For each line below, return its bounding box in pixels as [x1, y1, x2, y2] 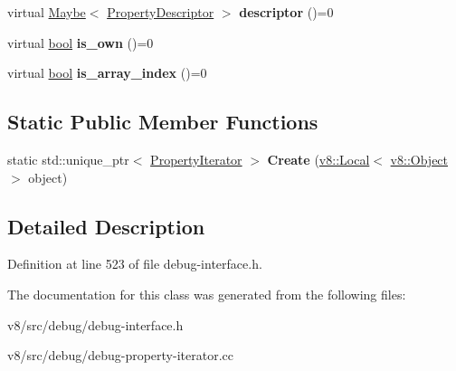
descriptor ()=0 [239, 3, 334, 21]
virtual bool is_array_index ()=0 [7, 63, 207, 82]
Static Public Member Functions [7, 108, 318, 136]
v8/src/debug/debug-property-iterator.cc [7, 346, 233, 365]
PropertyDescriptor [107, 3, 214, 21]
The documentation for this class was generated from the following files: [7, 284, 406, 303]
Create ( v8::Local [267, 149, 370, 168]
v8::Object [390, 149, 449, 168]
